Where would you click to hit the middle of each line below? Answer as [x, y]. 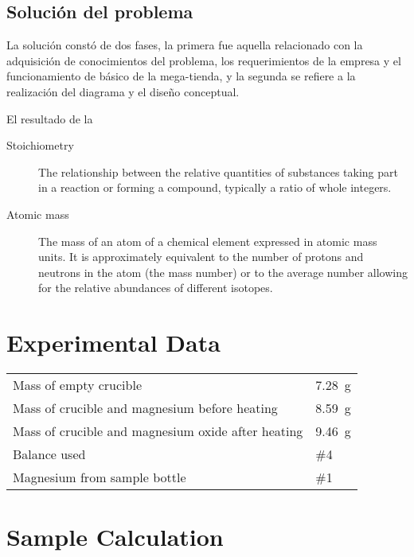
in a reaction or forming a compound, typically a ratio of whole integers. [215, 187]
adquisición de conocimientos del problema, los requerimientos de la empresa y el [204, 60]
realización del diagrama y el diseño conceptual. [123, 91]
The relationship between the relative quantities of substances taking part [219, 171]
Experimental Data [113, 343]
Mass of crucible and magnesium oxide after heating [158, 431]
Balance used [49, 454]
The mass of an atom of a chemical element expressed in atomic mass [208, 241]
